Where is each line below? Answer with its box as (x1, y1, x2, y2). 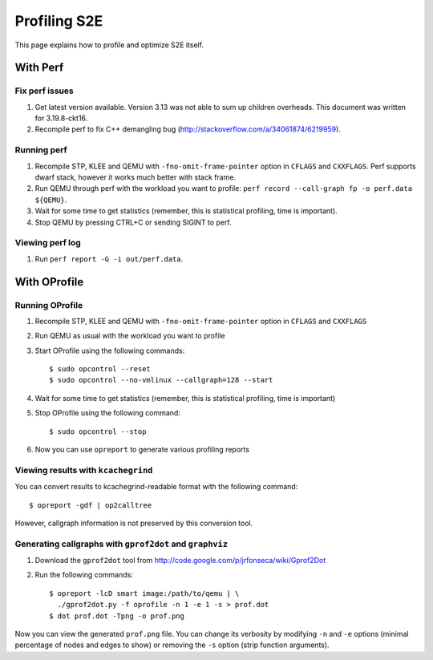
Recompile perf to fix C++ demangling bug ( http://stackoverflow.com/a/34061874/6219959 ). (34, 124, 341, 134)
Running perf (14, 144, 67, 156)
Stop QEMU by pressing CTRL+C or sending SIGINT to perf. (34, 217, 232, 227)
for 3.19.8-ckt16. (34, 113, 88, 123)
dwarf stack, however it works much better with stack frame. (34, 172, 237, 182)
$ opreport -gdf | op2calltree (29, 500, 152, 509)
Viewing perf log (14, 237, 82, 249)
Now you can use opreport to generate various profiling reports (34, 445, 250, 454)
